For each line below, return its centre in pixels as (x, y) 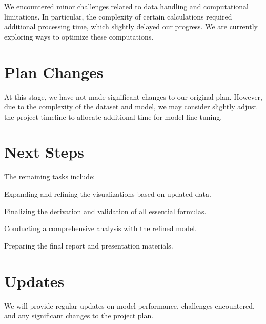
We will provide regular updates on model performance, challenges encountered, (129, 305)
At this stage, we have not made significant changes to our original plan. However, (133, 96)
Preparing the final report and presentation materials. (89, 245)
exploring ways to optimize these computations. (79, 36)
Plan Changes (54, 72)
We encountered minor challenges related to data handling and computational (127, 6)
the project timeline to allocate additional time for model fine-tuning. (113, 116)
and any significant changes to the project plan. (79, 316)
